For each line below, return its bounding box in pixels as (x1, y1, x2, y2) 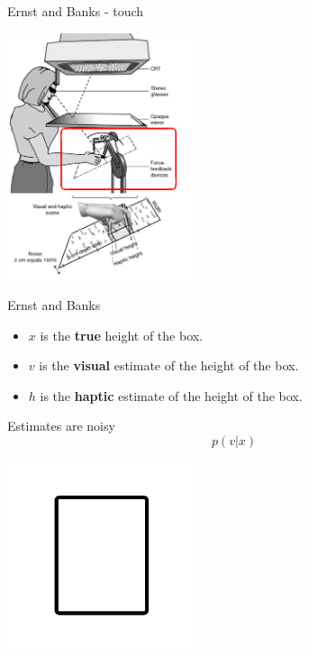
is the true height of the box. (40, 325, 204, 344)
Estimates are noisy (7, 416, 115, 435)
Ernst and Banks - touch (7, 2, 144, 20)
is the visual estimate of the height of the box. (39, 356, 299, 375)
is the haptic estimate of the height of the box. (40, 386, 303, 405)
